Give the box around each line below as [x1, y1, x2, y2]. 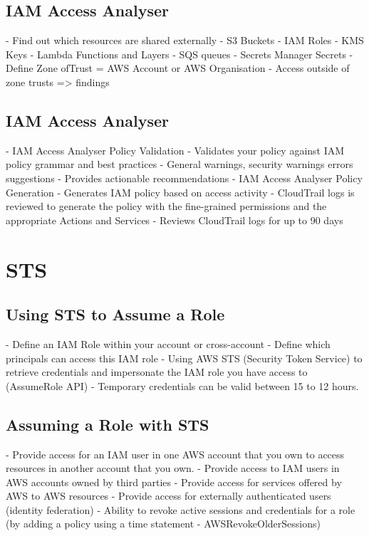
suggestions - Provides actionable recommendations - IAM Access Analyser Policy [6, 170, 363, 185]
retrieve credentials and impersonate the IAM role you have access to [6, 364, 308, 379]
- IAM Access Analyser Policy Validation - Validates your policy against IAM [6, 142, 345, 157]
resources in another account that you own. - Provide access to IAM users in [6, 461, 340, 475]
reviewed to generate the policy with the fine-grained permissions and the [6, 199, 327, 214]
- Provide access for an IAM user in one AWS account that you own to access [6, 446, 345, 461]
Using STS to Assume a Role [6, 303, 225, 325]
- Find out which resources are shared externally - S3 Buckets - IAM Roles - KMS [6, 33, 364, 48]
